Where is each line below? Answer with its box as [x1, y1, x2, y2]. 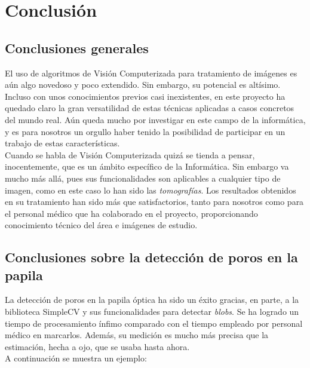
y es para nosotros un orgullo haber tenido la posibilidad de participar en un [5, 125, 286, 137]
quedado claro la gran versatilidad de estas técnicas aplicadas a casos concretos [5, 102, 294, 114]
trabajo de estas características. [5, 137, 120, 149]
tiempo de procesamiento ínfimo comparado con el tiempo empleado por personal [5, 317, 303, 329]
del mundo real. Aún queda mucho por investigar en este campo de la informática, [5, 113, 306, 125]
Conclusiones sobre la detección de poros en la [5, 248, 298, 266]
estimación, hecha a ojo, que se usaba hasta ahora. [5, 340, 190, 352]
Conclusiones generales [5, 38, 149, 57]
